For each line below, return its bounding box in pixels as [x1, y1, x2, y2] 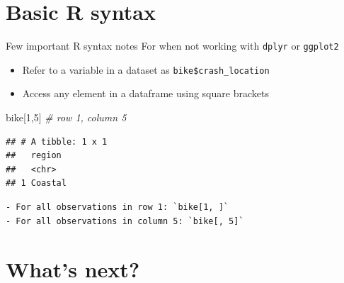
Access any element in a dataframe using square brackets [22, 86, 269, 101]
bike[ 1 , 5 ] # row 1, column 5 [6, 110, 127, 125]
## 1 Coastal [6, 178, 67, 189]
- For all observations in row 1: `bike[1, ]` [6, 202, 229, 212]
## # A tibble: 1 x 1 [6, 136, 108, 147]
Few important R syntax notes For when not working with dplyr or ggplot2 [6, 38, 339, 53]
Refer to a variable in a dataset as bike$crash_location [22, 62, 270, 77]
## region [6, 150, 62, 161]
